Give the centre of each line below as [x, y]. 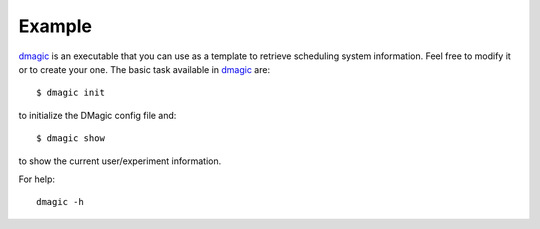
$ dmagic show [70, 138]
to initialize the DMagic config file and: [97, 115]
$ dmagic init [70, 93]
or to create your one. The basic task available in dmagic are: [144, 69]
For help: [36, 179]
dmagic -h [60, 202]
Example [55, 26]
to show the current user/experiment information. [120, 161]
